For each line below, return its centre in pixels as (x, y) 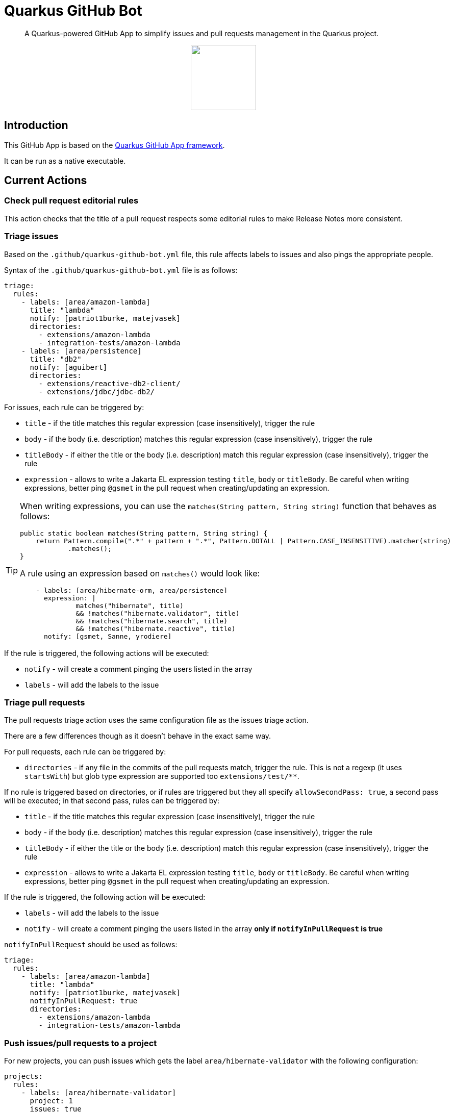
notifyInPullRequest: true (84, 1001)
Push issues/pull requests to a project (81, 1043)
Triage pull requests (45, 702)
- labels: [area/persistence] (81, 351)
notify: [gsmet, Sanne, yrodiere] (108, 636)
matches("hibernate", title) (130, 605)
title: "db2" (56, 359)
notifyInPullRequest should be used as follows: (91, 945)
